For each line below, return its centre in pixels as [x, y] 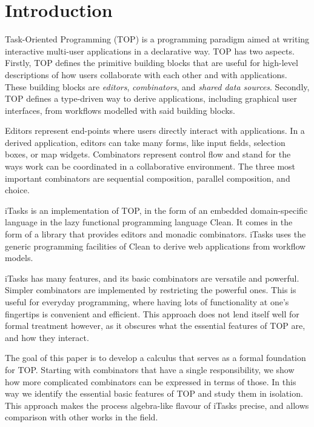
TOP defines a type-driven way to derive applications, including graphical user [151, 98]
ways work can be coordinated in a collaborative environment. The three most [150, 166]
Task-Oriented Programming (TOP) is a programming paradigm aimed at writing [157, 39]
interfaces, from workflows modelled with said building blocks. [120, 110]
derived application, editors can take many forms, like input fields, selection [145, 142]
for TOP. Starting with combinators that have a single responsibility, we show [150, 369]
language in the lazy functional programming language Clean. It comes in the [149, 222]
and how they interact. [47, 337]
